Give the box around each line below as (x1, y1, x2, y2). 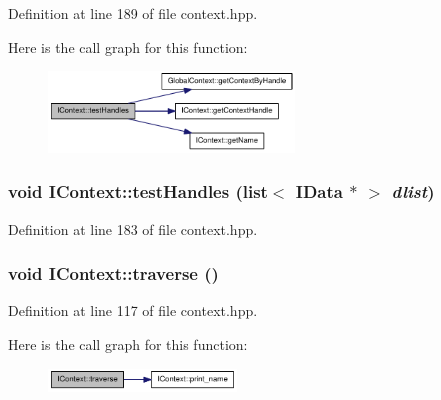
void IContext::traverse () (8, 261, 219, 286)
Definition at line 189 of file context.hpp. (8, 3, 258, 23)
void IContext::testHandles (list (8, 179, 268, 204)
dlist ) (391, 179, 435, 204)
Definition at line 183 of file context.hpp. (8, 218, 258, 239)
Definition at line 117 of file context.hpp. (8, 300, 258, 321)
